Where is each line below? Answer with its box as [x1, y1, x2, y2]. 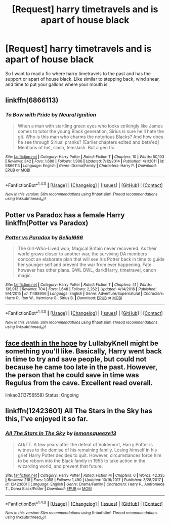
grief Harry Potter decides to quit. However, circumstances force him [17, 452, 162, 458]
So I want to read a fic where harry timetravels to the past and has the [5, 70, 151, 77]
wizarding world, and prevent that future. [17, 463, 103, 469]
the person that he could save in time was [5, 371, 139, 379]
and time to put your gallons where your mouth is [5, 81, 108, 87]
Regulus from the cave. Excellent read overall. [5, 378, 153, 387]
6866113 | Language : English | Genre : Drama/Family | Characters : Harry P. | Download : [5, 163, 157, 168]
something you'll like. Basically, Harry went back [5, 347, 162, 355]
